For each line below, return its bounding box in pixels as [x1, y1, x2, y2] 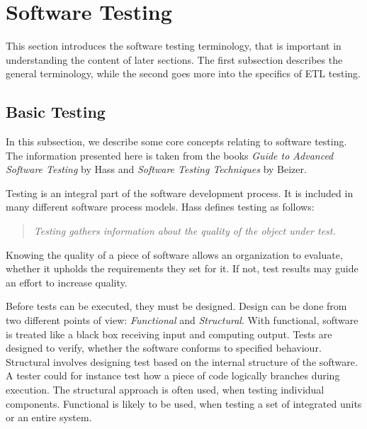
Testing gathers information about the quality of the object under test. [33, 223, 336, 238]
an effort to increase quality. [6, 274, 128, 289]
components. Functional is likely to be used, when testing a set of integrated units [6, 396, 362, 411]
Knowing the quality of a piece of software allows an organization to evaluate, [6, 247, 343, 262]
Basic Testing [6, 101, 106, 123]
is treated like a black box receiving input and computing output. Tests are [6, 326, 332, 341]
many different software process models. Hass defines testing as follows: [6, 199, 315, 214]
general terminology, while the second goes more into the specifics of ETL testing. [6, 66, 361, 81]
